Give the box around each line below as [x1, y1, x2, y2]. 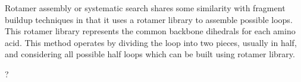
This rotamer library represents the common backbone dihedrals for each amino [5, 25, 296, 37]
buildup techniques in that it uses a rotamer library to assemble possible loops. [5, 13, 293, 25]
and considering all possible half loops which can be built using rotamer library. [5, 48, 295, 60]
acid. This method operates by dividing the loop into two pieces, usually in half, [5, 36, 297, 48]
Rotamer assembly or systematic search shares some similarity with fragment [5, 2, 286, 14]
